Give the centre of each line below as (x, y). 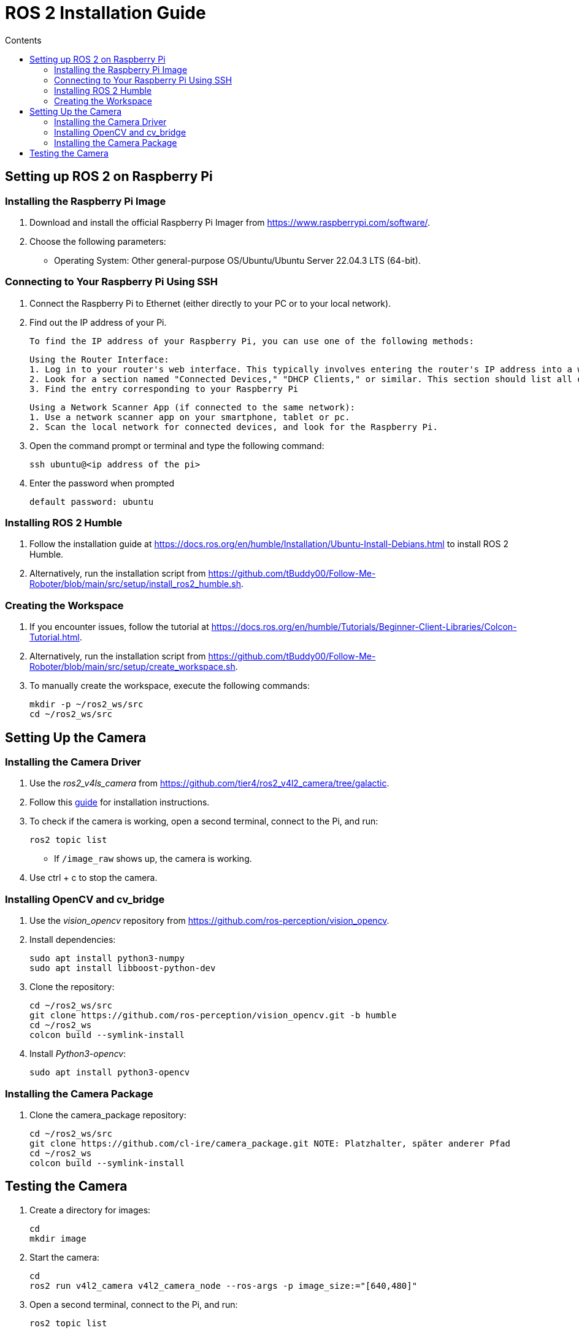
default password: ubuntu (92, 501)
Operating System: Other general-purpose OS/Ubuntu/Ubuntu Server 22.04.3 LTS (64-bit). (237, 260)
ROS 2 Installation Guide (105, 13)
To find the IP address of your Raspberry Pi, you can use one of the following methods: (252, 341)
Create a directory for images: (90, 1210)
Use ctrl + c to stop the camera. (94, 878)
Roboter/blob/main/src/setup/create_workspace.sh (132, 667)
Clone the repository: (72, 987)
